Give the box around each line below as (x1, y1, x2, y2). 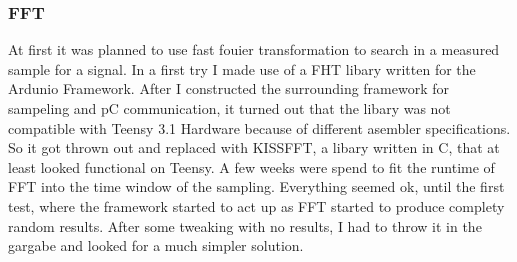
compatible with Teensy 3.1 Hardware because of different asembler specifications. (8, 117, 511, 138)
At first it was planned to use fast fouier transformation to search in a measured (8, 39, 500, 60)
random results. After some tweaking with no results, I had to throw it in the (8, 215, 482, 236)
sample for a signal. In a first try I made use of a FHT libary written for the (8, 58, 476, 79)
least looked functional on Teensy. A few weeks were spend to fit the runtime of (8, 156, 495, 177)
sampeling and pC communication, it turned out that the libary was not (8, 98, 451, 118)
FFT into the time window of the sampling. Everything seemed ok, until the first (8, 176, 505, 197)
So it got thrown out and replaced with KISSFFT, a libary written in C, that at (8, 137, 500, 158)
